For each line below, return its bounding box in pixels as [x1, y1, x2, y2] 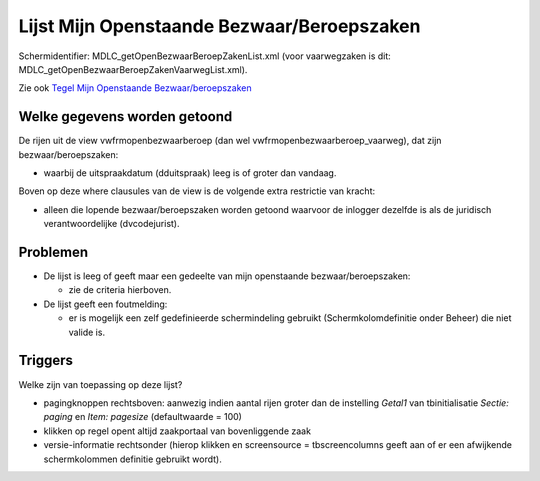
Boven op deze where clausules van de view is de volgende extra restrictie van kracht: [18, 185, 376, 197]
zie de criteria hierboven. [68, 284, 172, 296]
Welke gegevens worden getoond [18, 108, 233, 125]
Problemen [18, 244, 89, 260]
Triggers [18, 352, 74, 369]
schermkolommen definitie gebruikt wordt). [43, 453, 222, 465]
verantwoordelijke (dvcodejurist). [43, 218, 180, 230]
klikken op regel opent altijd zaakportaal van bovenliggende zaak [43, 425, 312, 437]
